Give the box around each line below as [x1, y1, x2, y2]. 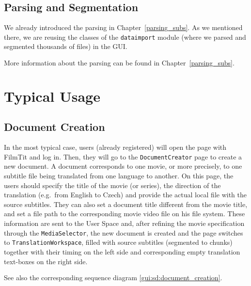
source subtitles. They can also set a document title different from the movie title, [4, 199, 248, 209]
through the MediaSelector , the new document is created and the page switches [4, 227, 243, 238]
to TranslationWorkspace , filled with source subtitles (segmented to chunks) [4, 237, 233, 247]
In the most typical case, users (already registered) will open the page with [4, 142, 227, 152]
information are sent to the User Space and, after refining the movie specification [4, 218, 245, 228]
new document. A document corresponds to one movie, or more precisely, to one [4, 161, 242, 171]
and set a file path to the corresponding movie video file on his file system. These [4, 208, 245, 219]
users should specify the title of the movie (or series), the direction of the [4, 180, 221, 190]
